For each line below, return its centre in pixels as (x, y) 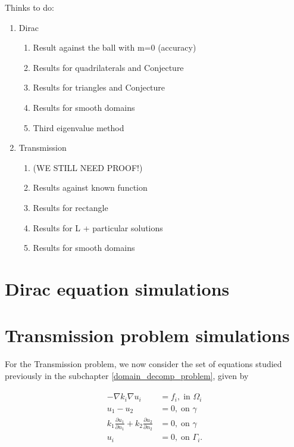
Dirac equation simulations (117, 288)
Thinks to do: (29, 7)
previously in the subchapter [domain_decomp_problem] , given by (127, 375)
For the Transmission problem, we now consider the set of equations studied (143, 364)
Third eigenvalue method (79, 127)
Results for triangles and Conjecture (99, 87)
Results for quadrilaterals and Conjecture (108, 67)
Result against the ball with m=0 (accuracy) (115, 47)
